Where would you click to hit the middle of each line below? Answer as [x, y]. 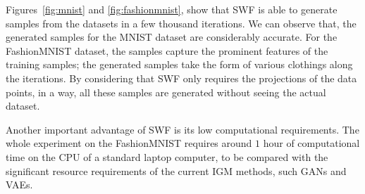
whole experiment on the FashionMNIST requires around [129, 143]
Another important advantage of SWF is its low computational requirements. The [182, 129]
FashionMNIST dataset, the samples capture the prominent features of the [167, 50]
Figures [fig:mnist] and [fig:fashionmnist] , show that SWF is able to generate [172, 9]
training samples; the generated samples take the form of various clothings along [179, 64]
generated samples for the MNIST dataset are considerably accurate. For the [172, 37]
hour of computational [311, 143]
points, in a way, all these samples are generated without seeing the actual [166, 92]
